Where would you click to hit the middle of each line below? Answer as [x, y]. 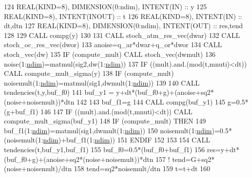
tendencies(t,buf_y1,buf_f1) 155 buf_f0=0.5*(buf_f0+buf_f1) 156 [105, 149]
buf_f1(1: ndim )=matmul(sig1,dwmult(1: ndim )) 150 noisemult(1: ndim [108, 130]
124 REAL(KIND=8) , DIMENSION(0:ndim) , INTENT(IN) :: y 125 [105, 6]
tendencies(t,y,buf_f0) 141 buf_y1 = [59, 92]
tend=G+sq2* [194, 159]
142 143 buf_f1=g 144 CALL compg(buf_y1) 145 [151, 101]
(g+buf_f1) [21, 111]
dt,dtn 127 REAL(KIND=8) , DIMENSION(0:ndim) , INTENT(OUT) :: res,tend [124, 26]
